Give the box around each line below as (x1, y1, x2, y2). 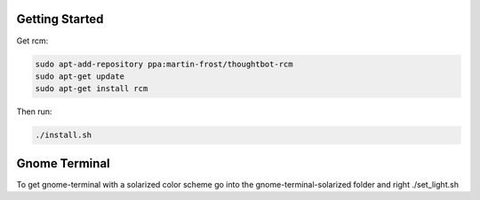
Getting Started (16, 12, 104, 27)
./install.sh (35, 130, 92, 141)
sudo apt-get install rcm (35, 84, 148, 94)
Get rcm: (16, 35, 49, 46)
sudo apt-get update (35, 71, 124, 81)
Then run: (16, 106, 52, 117)
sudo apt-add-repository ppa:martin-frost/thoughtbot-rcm (35, 58, 293, 69)
